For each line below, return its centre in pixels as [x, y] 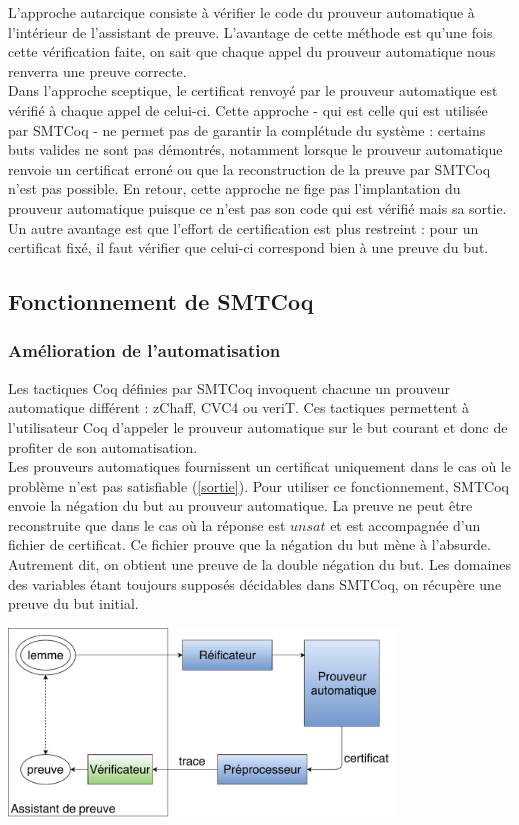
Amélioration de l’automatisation [144, 350]
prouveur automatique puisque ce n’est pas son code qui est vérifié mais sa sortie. [257, 207]
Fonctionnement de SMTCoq [161, 301]
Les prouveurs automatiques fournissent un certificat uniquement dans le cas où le [259, 466]
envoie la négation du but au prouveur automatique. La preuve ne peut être [240, 505]
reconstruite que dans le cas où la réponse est [147, 524]
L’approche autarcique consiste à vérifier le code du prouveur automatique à [241, 12]
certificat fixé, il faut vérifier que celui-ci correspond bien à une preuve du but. [248, 247]
